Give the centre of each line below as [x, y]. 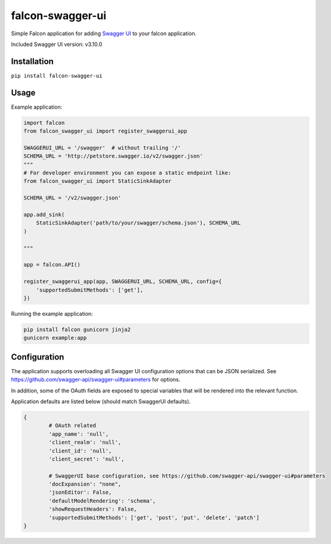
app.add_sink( [44, 215]
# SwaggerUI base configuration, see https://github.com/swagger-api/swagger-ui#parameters [187, 476]
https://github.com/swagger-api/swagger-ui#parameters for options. [96, 380]
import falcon [44, 123]
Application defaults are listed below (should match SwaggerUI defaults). [101, 401]
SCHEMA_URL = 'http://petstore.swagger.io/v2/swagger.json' [113, 156]
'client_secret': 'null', [86, 459]
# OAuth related [72, 426]
